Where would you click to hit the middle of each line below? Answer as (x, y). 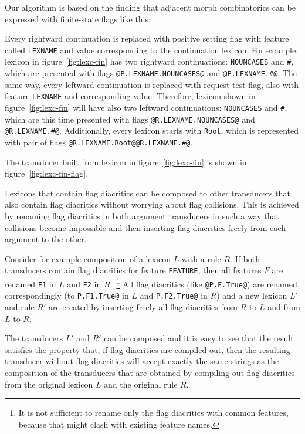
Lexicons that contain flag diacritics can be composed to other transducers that (148, 193)
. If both (245, 258)
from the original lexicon (49, 384)
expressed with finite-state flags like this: (78, 18)
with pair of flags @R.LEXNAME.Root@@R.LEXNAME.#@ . (99, 142)
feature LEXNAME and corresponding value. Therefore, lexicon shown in (130, 96)
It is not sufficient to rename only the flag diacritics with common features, (153, 413)
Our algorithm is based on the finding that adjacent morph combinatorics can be (150, 7)
